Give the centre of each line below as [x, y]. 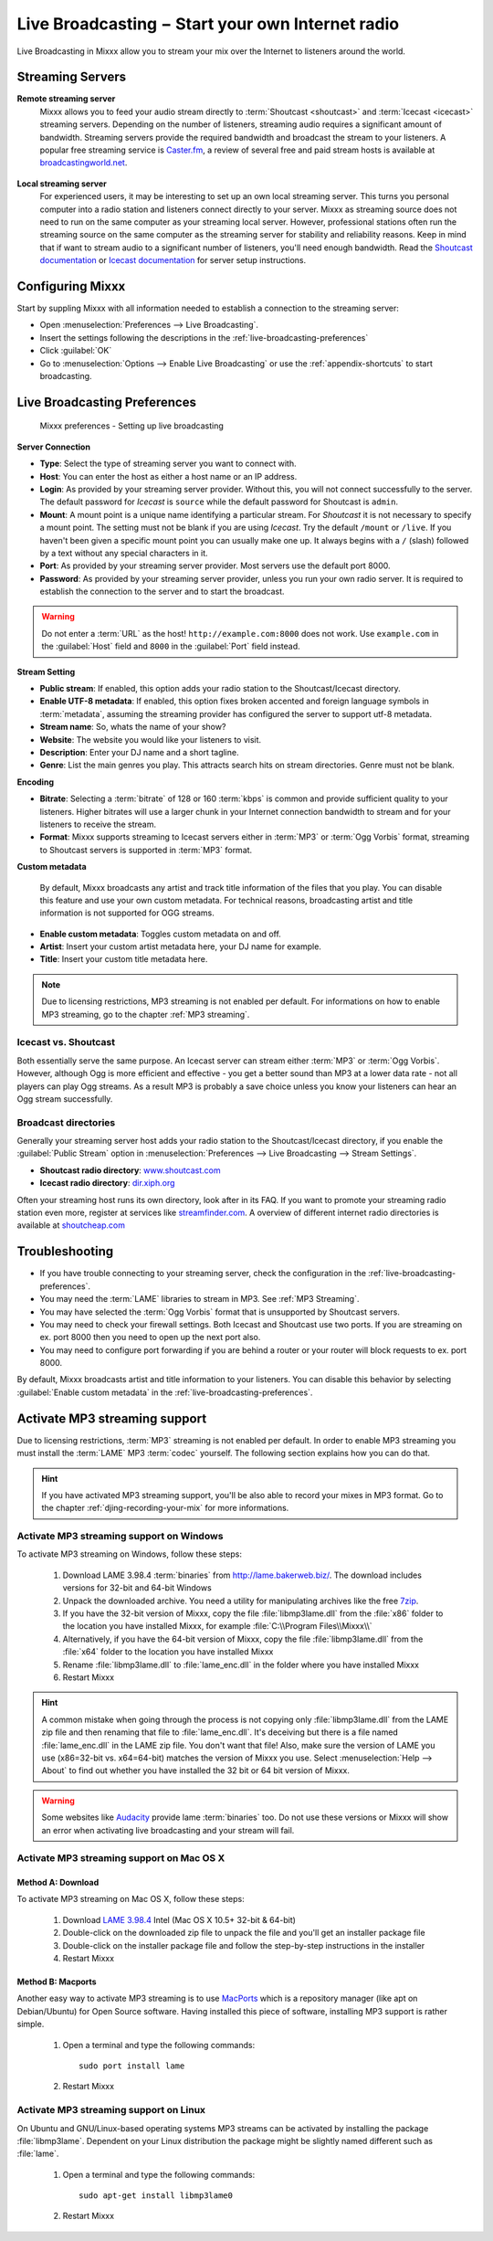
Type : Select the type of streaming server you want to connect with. [168, 464]
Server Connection [54, 447]
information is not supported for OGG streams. [127, 913]
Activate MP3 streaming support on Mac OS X [121, 1858]
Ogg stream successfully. [65, 1099]
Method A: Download [58, 1883]
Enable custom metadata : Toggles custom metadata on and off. [161, 934]
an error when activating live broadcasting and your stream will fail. [168, 1830]
